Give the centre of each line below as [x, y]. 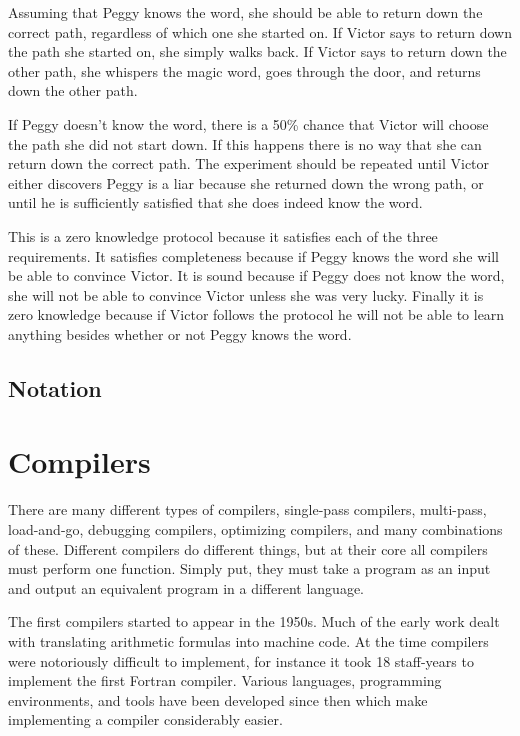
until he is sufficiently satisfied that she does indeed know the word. [215, 202]
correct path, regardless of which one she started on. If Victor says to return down [260, 31]
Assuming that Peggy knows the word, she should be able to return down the [245, 12]
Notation [55, 387]
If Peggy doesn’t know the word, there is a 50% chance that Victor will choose [248, 123]
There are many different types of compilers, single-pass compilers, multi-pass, [247, 509]
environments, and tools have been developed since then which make [218, 699]
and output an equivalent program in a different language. [186, 587]
